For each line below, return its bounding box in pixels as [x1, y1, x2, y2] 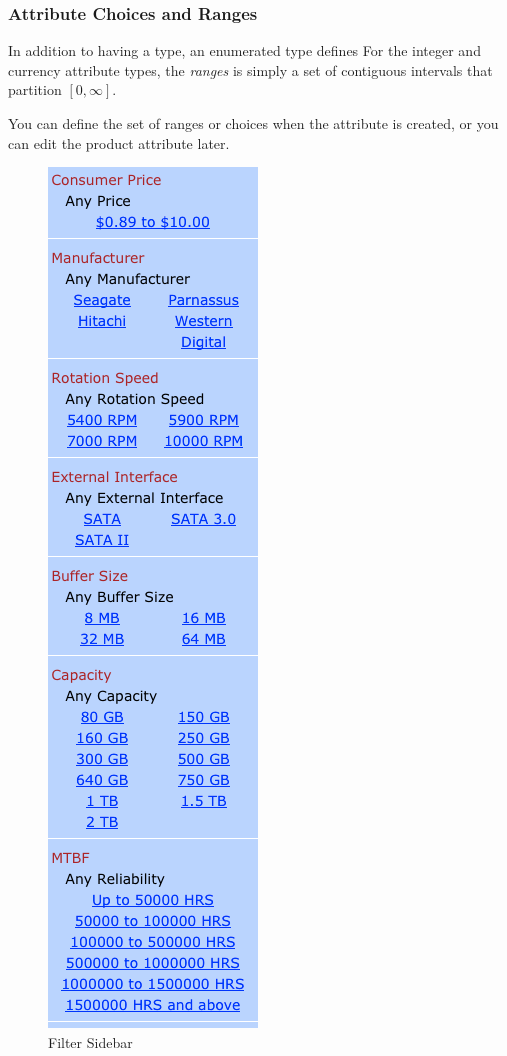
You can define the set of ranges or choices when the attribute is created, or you [8, 113, 499, 133]
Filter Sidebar [48, 1031, 133, 1052]
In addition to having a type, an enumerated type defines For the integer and [8, 40, 481, 61]
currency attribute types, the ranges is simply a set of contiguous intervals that [8, 59, 493, 80]
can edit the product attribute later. [8, 132, 230, 153]
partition [8, 79, 62, 100]
